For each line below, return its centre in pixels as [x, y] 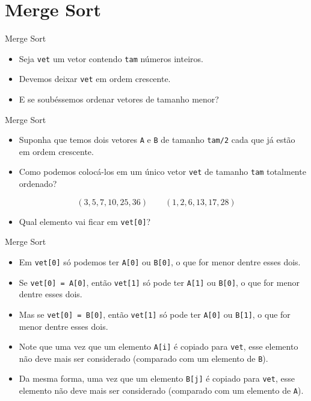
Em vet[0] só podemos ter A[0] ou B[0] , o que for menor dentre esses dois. [160, 261]
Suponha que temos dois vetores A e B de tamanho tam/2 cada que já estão [157, 140]
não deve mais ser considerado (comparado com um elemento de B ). [143, 358]
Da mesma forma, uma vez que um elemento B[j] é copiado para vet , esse [157, 378]
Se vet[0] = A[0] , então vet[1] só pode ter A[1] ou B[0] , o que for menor [159, 282]
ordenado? [38, 184]
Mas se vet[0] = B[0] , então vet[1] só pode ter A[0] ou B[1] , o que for [155, 314]
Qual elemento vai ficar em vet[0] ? [85, 221]
